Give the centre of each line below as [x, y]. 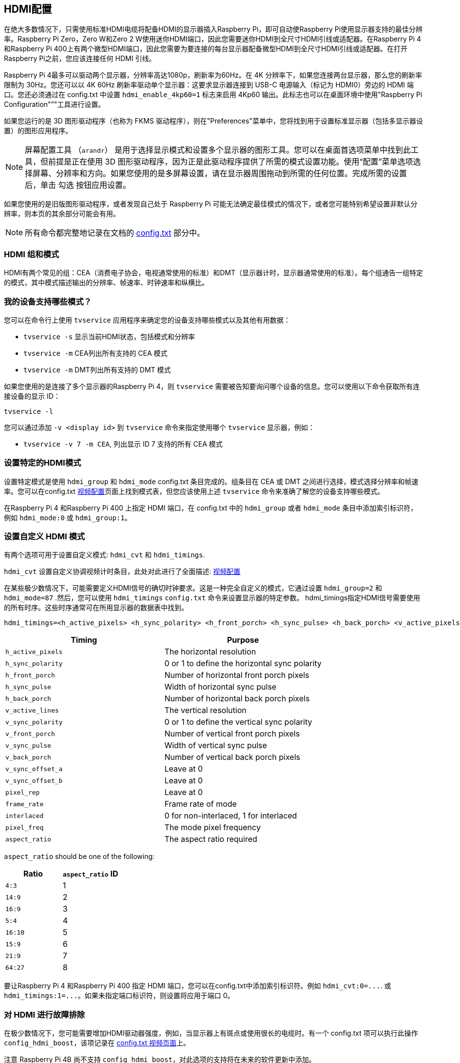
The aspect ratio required [211, 839]
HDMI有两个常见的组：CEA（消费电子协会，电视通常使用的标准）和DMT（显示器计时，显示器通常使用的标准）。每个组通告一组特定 [213, 273]
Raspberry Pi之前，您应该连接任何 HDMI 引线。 [80, 59]
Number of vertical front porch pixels [232, 734]
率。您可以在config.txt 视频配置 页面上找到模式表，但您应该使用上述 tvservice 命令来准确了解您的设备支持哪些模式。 [194, 491]
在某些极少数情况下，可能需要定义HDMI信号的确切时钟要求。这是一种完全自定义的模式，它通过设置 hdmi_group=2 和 [193, 588]
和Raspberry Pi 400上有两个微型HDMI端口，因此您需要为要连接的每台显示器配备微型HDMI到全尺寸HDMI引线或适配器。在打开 [206, 49]
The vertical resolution [205, 710]
